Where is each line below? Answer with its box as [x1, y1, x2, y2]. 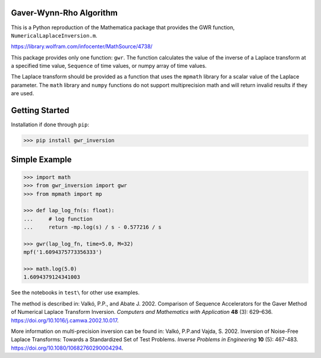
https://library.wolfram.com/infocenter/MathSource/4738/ [11, 43, 153, 50]
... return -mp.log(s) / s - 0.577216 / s [23, 224, 162, 231]
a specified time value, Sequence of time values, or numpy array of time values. [11, 63, 207, 70]
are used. [11, 90, 34, 97]
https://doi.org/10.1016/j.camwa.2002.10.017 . [11, 316, 119, 324]
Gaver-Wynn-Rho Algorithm [11, 8, 118, 18]
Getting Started [11, 105, 70, 116]
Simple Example [11, 154, 72, 164]
